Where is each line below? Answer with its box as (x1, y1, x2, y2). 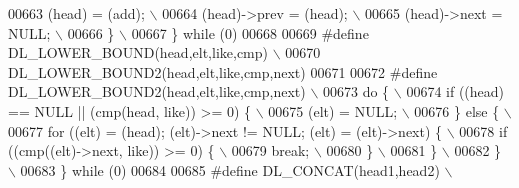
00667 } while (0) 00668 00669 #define (131, 22, 369, 43)
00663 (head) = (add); (8, 3, 145, 23)
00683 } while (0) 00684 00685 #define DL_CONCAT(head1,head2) (20, 159, 440, 180)
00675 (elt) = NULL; (268, 100, 398, 121)
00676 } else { (414, 100, 500, 121)
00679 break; (231, 140, 310, 161)
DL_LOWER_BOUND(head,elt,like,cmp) (8, 42, 268, 63)
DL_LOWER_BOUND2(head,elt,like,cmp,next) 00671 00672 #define (8, 61, 438, 82)
